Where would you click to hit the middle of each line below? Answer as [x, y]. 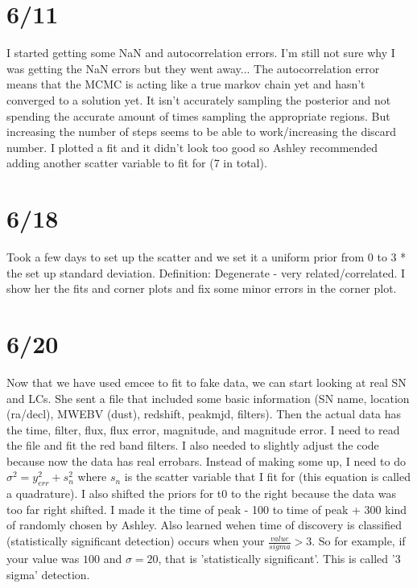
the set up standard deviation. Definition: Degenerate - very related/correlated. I [206, 272]
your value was [43, 559]
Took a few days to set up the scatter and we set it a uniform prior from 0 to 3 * [206, 257]
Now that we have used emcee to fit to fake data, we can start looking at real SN [206, 382]
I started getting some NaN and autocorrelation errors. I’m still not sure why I [201, 53]
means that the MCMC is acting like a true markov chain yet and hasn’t [186, 84]
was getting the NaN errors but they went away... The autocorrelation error [193, 68]
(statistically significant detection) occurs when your [136, 541]
